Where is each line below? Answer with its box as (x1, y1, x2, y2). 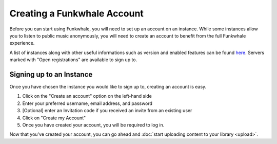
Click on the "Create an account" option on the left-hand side (22, 93, 152, 99)
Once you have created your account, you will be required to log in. (22, 121, 165, 128)
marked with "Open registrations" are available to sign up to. (9, 57, 137, 63)
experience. (9, 40, 35, 46)
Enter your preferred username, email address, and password (22, 100, 152, 106)
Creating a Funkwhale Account (9, 8, 144, 19)
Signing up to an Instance (9, 70, 93, 79)
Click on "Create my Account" (22, 115, 86, 121)
